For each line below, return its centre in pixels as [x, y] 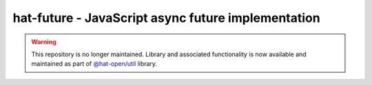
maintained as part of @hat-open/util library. [94, 64]
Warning [44, 42]
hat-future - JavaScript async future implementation [166, 18]
